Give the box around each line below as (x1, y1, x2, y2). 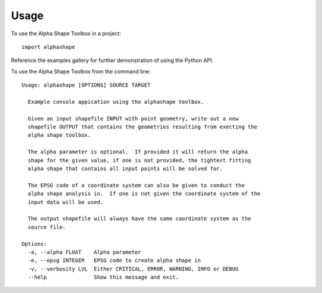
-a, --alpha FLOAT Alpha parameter (27, 248, 141, 255)
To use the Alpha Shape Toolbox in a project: (11, 30, 122, 37)
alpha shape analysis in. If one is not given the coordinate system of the (27, 190, 261, 197)
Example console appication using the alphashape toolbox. (27, 98, 204, 105)
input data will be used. (27, 199, 104, 205)
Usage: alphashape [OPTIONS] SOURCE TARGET (21, 82, 151, 89)
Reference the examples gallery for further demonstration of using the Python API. (11, 57, 214, 64)
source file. (27, 224, 66, 230)
